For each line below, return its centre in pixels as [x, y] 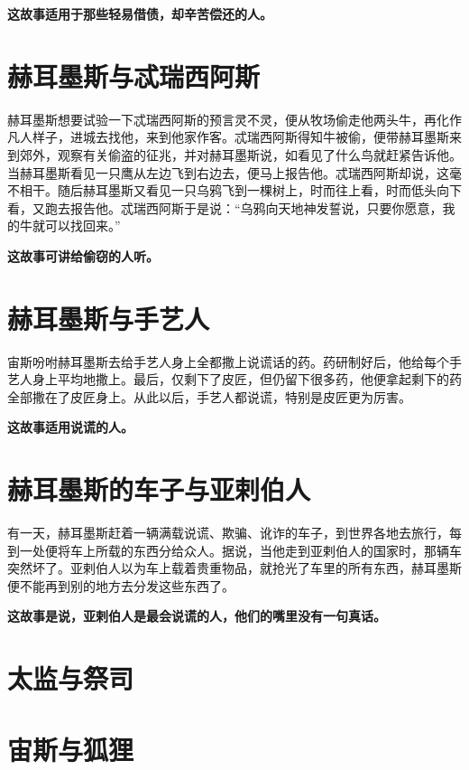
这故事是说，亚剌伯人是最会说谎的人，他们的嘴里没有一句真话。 [197, 616]
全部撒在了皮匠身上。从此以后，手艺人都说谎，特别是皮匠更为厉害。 [209, 396]
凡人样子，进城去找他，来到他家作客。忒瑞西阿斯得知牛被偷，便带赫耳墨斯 [228, 137]
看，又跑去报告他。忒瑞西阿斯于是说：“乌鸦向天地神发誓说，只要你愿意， [225, 207]
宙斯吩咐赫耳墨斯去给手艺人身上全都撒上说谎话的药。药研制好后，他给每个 [228, 361]
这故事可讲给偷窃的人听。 [83, 255]
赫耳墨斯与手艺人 [109, 318]
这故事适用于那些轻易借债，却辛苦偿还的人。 [140, 14]
